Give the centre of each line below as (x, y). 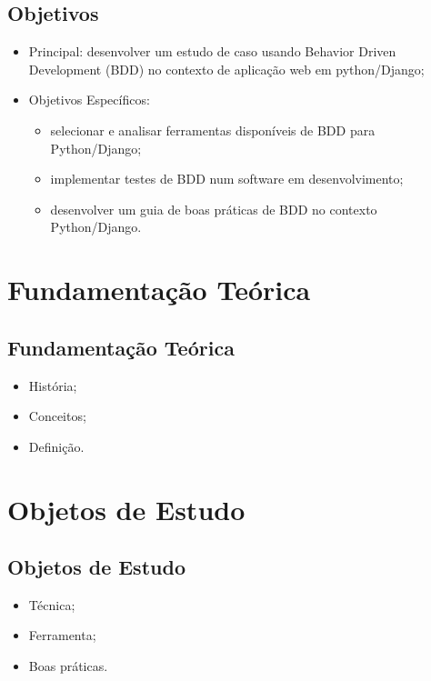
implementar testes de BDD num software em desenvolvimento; (227, 179)
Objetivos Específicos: (89, 100)
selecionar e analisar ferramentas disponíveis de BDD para (213, 130)
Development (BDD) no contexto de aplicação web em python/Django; (226, 69)
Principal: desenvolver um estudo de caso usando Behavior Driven (212, 51)
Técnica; (52, 604)
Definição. (56, 446)
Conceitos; (57, 416)
